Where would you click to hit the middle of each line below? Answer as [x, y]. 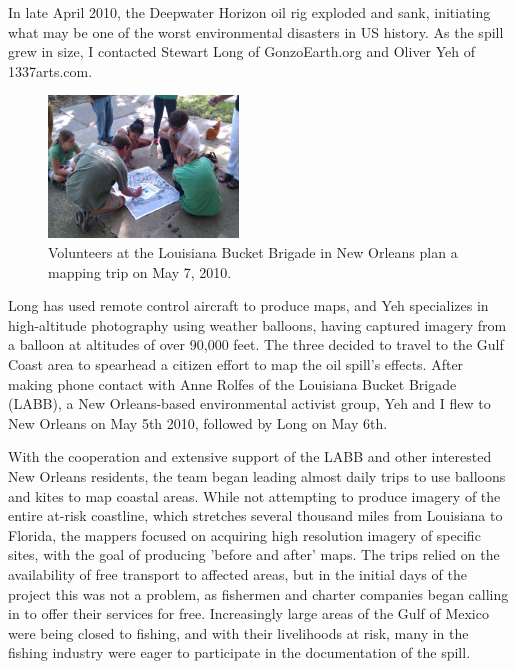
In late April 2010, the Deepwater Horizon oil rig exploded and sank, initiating [249, 12]
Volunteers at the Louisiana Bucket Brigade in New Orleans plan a [253, 252]
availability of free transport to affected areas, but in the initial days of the [237, 573]
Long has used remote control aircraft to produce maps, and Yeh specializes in [248, 305]
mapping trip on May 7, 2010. [140, 271]
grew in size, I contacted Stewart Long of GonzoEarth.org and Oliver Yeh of [242, 51]
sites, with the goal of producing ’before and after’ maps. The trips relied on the [254, 554]
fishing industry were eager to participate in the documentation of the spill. [239, 652]
